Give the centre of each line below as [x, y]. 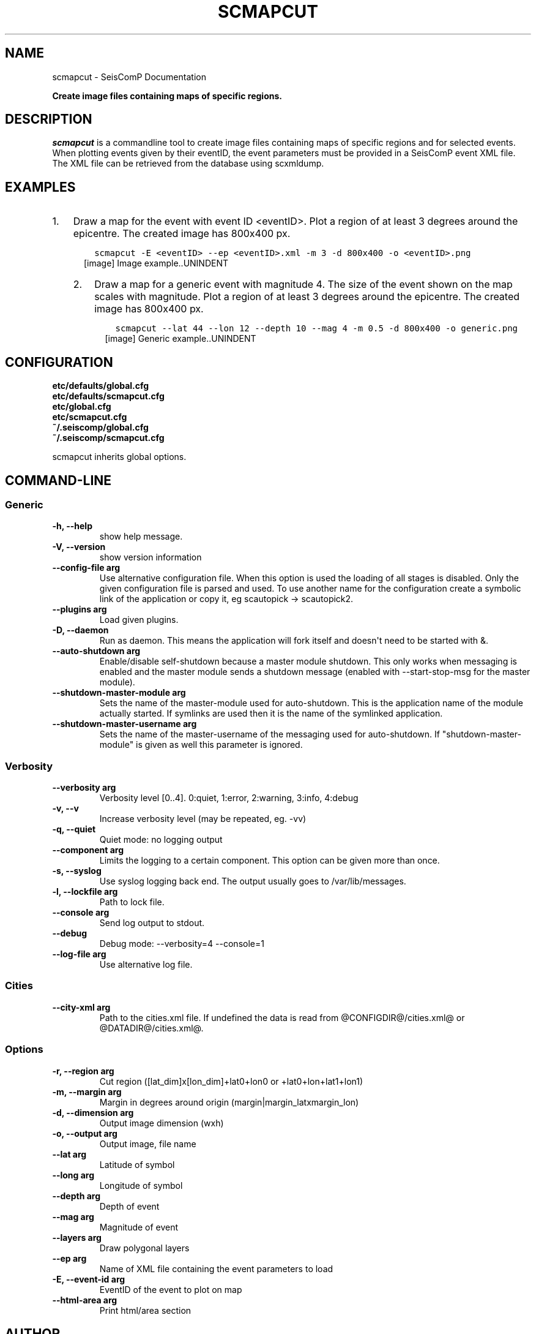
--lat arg [69, 1154]
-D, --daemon [80, 630]
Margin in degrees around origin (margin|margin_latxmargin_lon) [229, 1102]
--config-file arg [86, 568]
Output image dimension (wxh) [162, 1123]
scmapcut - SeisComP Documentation [129, 77]
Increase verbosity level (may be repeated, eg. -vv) [203, 819]
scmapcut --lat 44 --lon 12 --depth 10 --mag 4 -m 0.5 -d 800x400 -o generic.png [317, 329]
